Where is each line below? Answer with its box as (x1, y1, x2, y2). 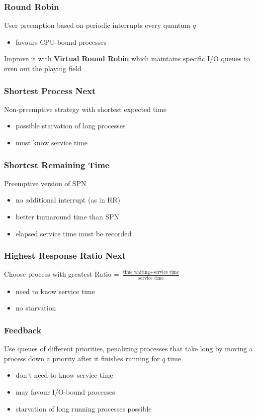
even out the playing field (4, 63, 82, 73)
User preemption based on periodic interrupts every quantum (4, 20, 190, 30)
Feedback (4, 323, 42, 336)
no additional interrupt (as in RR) (15, 195, 120, 205)
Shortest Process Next (4, 84, 96, 97)
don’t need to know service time (15, 370, 113, 380)
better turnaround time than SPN (15, 211, 119, 221)
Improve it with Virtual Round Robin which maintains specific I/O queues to (4, 53, 250, 64)
